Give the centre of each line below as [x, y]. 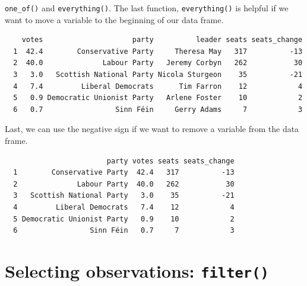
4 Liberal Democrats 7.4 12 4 [124, 207]
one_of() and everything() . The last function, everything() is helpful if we [147, 8]
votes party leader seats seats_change [162, 40]
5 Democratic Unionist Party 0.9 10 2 [124, 219]
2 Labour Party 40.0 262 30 [124, 184]
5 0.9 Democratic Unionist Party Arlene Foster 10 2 [158, 98]
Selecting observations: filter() [137, 270]
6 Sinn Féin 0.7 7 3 [124, 231]
